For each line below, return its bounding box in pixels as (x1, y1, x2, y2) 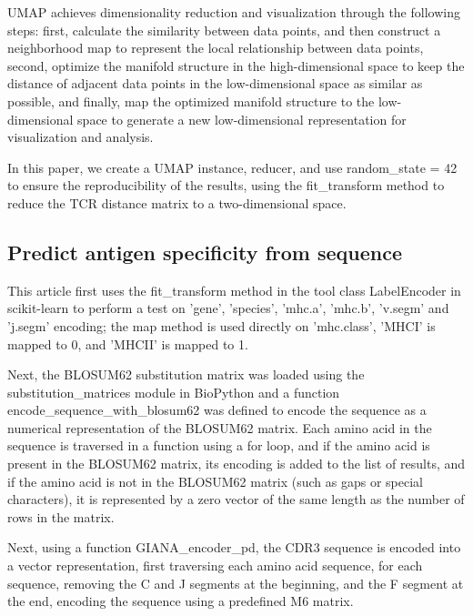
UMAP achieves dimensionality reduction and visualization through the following (7, 3, 460, 21)
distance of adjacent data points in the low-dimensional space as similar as (7, 74, 423, 93)
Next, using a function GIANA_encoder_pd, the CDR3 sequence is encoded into (7, 538, 461, 557)
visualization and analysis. (7, 127, 154, 146)
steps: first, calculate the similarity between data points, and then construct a (7, 20, 441, 39)
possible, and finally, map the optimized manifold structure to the (7, 91, 375, 110)
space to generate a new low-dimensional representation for (77, 109, 407, 128)
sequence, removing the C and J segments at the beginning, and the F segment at (7, 573, 464, 592)
